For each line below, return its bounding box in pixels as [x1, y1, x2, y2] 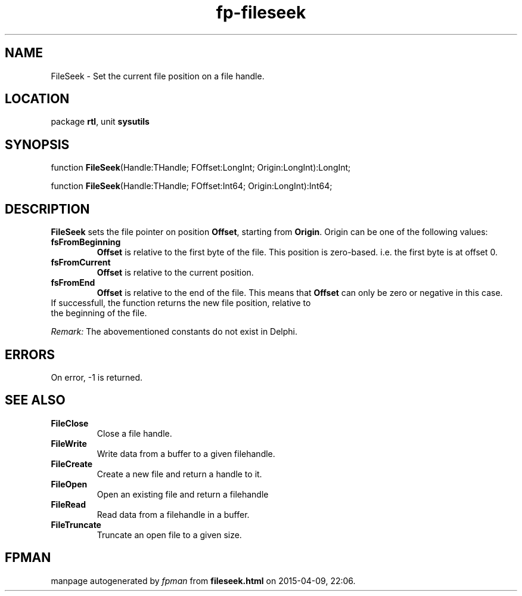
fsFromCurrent [51, 257, 111, 268]
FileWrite [51, 438, 87, 449]
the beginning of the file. [51, 308, 147, 319]
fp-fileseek [216, 2, 306, 23]
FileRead [51, 499, 86, 509]
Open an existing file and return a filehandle [97, 489, 269, 499]
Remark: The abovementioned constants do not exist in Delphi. [51, 326, 298, 337]
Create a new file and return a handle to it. [97, 468, 262, 479]
